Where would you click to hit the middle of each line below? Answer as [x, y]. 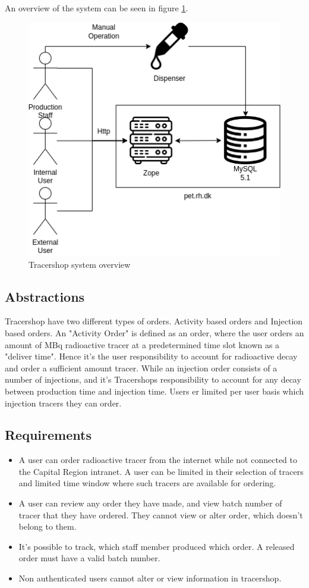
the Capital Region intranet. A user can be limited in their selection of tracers [161, 471]
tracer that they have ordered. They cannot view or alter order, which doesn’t [161, 514]
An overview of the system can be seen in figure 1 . [97, 8]
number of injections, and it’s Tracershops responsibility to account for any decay [153, 379]
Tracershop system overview [80, 264]
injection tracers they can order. [63, 403]
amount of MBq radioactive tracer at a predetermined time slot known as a [142, 344]
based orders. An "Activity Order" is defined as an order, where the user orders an [154, 332]
